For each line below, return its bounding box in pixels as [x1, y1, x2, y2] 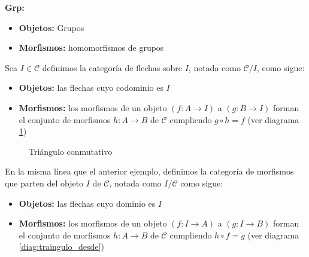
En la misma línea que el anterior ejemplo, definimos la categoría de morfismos [5, 165, 294, 178]
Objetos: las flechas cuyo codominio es [19, 81, 163, 94]
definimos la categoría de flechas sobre [42, 61, 182, 74]
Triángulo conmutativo [29, 145, 113, 157]
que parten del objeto [5, 176, 84, 189]
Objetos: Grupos [19, 21, 84, 33]
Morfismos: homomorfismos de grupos [19, 41, 164, 54]
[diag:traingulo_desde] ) [19, 240, 104, 253]
